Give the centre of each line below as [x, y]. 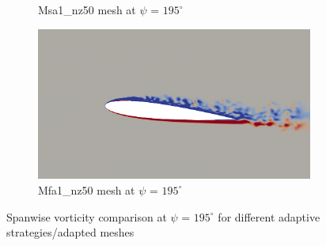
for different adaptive [269, 216]
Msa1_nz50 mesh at [87, 9]
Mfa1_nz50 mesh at [87, 189]
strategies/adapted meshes [70, 232]
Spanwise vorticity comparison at [87, 216]
